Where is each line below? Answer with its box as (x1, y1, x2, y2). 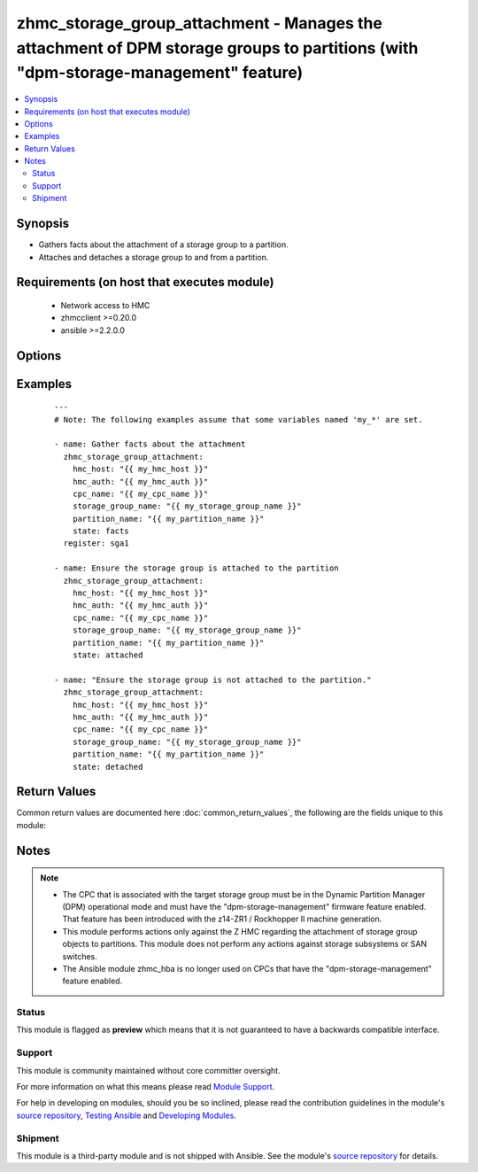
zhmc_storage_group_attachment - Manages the (16, 13, 382, 33)
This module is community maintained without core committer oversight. (16, 1065, 281, 1075)
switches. (62, 951, 97, 961)
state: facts (72, 526, 129, 536)
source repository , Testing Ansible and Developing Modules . (16, 1110, 236, 1121)
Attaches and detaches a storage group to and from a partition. (38, 252, 269, 262)
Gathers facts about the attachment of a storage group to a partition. (38, 239, 289, 250)
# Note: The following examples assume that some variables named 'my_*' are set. (54, 415, 423, 424)
